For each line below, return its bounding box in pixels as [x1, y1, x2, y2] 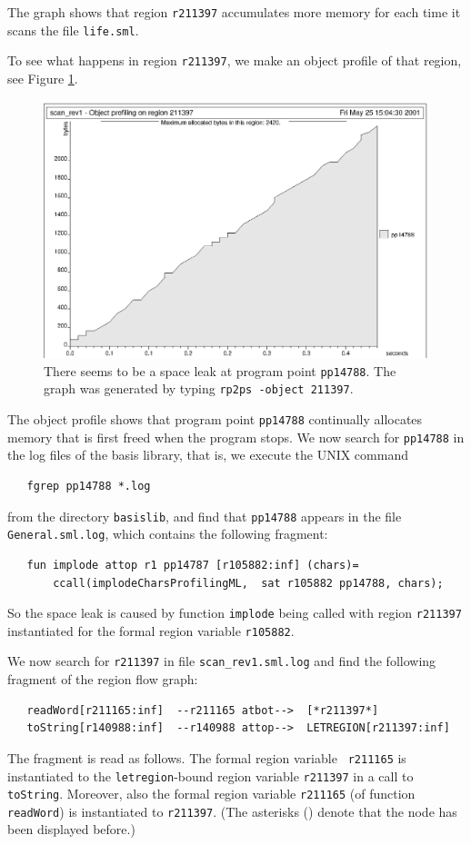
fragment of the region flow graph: [7, 670, 198, 689]
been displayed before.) [7, 820, 135, 839]
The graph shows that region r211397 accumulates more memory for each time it [7, 3, 461, 21]
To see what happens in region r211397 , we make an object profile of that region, [7, 51, 462, 70]
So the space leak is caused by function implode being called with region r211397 [7, 603, 462, 622]
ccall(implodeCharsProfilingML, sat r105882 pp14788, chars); [53, 576, 444, 590]
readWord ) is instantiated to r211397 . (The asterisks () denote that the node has [7, 801, 457, 820]
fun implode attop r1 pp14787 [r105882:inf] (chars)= [26, 558, 359, 572]
